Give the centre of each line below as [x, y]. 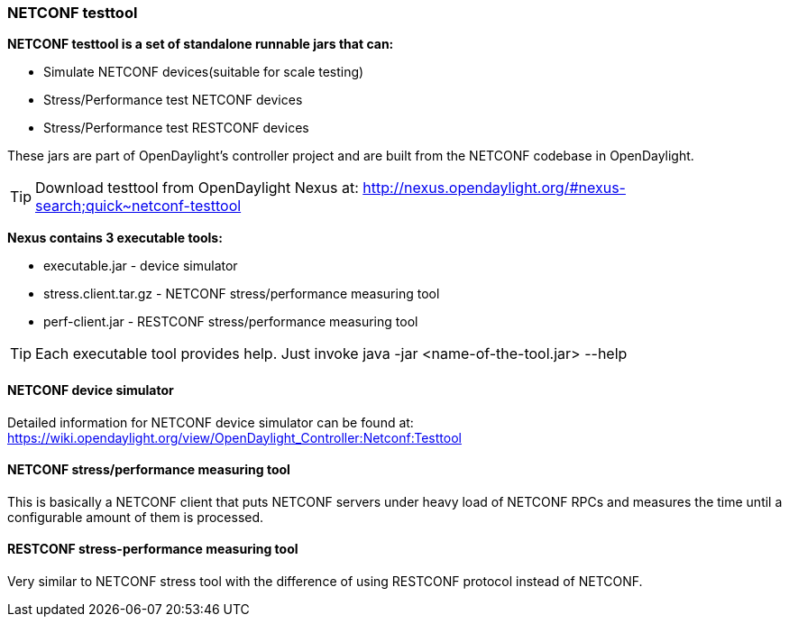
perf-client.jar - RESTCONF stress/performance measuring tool [231, 322]
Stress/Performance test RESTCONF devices [176, 128]
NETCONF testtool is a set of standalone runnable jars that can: [201, 44]
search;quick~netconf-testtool [138, 206]
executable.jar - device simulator [141, 266]
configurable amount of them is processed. [136, 517]
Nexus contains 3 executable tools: [115, 238]
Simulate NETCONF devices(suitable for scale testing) [204, 72]
